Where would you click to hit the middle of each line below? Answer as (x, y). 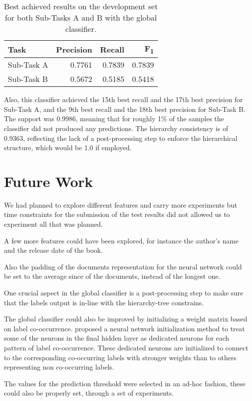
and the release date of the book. (53, 250)
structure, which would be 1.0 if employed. (68, 147)
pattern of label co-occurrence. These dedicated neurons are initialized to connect (126, 348)
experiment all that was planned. (53, 224)
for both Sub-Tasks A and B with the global (81, 17)
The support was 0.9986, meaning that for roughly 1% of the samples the (114, 119)
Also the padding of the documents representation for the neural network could (123, 266)
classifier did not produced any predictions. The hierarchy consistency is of (116, 128)
